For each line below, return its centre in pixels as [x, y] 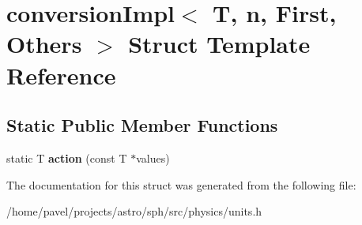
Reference [61, 75]
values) [153, 157]
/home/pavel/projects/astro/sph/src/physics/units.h [134, 211]
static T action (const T [67, 157]
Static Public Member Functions [142, 125]
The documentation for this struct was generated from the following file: [181, 184]
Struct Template [219, 44]
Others [44, 44]
